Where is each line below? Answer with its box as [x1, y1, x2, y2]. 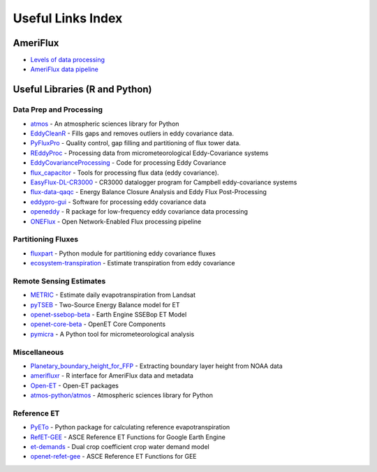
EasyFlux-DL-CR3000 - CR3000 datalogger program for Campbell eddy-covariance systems [30, 178, 297, 186]
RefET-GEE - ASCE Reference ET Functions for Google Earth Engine [30, 433, 226, 441]
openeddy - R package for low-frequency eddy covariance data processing [30, 207, 248, 216]
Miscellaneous [13, 347, 64, 357]
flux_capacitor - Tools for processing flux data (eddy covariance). [30, 168, 219, 177]
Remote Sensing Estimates [13, 276, 106, 286]
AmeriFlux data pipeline [30, 65, 99, 73]
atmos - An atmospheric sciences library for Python [30, 119, 179, 128]
